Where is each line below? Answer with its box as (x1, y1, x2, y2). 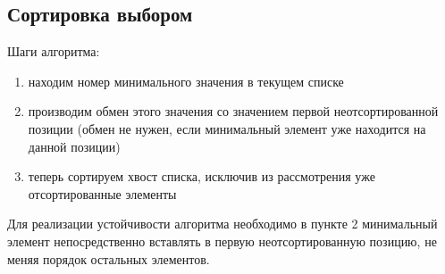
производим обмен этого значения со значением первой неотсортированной (28, 102, 439, 120)
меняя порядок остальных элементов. (7, 249, 210, 268)
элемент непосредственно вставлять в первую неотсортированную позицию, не (7, 231, 437, 250)
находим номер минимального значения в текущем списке (28, 71, 344, 90)
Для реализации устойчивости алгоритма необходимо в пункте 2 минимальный (7, 214, 438, 233)
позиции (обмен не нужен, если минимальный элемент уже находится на (28, 119, 426, 137)
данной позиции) (28, 137, 121, 155)
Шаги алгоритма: (7, 42, 100, 61)
